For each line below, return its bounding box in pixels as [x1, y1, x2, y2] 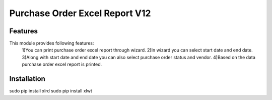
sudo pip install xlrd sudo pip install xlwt [9, 88, 93, 94]
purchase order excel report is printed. [22, 61, 102, 68]
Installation [9, 75, 45, 83]
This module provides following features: [9, 40, 94, 46]
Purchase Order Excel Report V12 [9, 8, 151, 19]
